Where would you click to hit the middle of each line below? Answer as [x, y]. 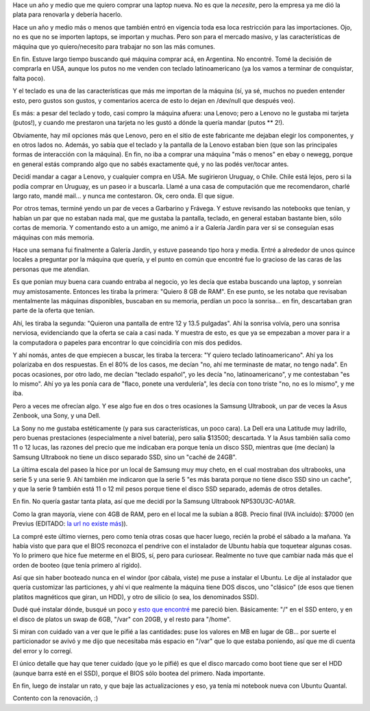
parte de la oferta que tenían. [54, 311]
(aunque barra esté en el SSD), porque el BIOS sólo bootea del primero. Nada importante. [139, 673]
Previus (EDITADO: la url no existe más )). [70, 524]
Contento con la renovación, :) [56, 698]
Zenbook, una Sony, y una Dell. [57, 416]
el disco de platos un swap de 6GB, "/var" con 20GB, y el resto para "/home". [122, 619]
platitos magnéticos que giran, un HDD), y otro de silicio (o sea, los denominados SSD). [136, 596]
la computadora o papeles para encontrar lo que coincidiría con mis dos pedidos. [127, 342]
